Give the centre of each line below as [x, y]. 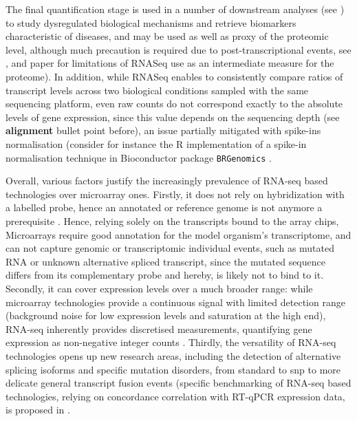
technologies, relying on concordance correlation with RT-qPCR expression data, [175, 396]
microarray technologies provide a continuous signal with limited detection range [175, 302]
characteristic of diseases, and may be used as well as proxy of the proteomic [167, 36]
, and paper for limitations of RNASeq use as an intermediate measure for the [170, 63]
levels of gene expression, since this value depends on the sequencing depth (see [173, 117]
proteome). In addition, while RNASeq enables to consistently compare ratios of [174, 76]
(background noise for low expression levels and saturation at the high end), [166, 315]
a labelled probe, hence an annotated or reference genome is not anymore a [164, 207]
